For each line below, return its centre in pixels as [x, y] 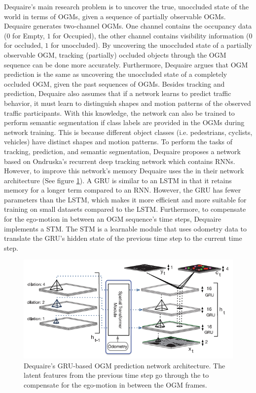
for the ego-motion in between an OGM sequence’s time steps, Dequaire [113, 219]
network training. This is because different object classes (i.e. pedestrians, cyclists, [128, 132]
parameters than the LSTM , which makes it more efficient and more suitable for [125, 199]
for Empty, [29, 35]
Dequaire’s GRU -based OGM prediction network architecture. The [125, 365]
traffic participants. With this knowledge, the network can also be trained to [119, 113]
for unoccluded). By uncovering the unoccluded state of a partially [151, 45]
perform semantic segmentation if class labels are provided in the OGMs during [124, 122]
